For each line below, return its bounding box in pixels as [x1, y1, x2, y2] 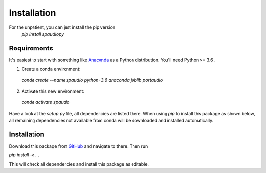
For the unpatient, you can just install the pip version [9, 25, 116, 30]
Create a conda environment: [21, 66, 81, 72]
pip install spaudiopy [21, 31, 64, 37]
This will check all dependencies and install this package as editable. [9, 161, 149, 167]
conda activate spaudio [21, 99, 70, 105]
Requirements [9, 44, 54, 52]
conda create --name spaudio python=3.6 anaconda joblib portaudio [21, 77, 163, 83]
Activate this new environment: [21, 88, 85, 94]
